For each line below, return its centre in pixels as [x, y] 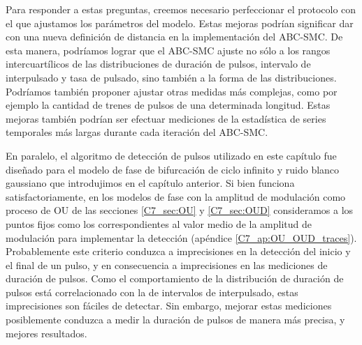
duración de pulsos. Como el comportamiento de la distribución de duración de [175, 278]
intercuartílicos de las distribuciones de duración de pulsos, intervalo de [158, 64]
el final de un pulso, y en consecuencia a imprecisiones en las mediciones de [167, 264]
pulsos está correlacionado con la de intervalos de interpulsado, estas [152, 292]
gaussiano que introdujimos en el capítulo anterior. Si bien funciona [150, 183]
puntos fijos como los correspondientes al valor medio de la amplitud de [159, 223]
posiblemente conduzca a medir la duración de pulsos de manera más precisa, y [175, 320]
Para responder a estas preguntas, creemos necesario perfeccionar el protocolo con [181, 9]
